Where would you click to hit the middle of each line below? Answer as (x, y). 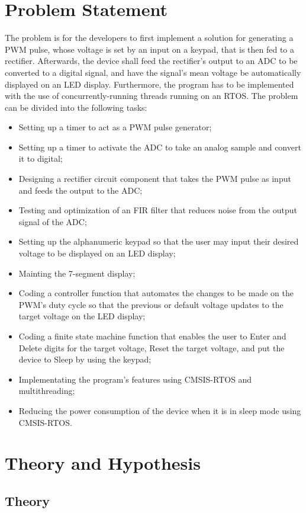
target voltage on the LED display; (82, 316)
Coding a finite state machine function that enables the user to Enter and (152, 336)
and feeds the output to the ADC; (80, 190)
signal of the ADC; (53, 221)
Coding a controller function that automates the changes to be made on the (156, 293)
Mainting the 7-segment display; (77, 273)
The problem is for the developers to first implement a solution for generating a (149, 38)
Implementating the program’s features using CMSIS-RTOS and (135, 379)
